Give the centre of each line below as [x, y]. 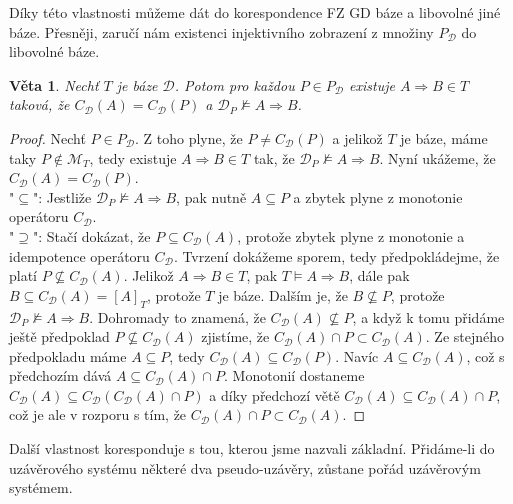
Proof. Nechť [47, 137]
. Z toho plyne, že [189, 137]
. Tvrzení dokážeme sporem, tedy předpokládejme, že [336, 255]
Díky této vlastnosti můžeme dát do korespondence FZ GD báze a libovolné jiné [255, 12]
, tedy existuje [133, 157]
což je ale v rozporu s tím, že [98, 414]
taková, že [39, 104]
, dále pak [379, 275]
